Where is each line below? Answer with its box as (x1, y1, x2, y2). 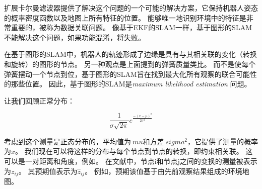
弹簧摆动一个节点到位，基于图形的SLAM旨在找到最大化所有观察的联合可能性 (4, 68, 257, 79)
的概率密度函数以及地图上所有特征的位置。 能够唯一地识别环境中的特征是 (4, 12, 246, 23)
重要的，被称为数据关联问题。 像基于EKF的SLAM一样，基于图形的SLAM (11, 22, 252, 33)
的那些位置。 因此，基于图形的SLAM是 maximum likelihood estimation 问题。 (4, 78, 251, 89)
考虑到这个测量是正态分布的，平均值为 (4, 136, 131, 146)
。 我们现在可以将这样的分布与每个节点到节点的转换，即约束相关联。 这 (15, 146, 253, 156)
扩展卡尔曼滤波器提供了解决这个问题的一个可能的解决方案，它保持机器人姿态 (4, 3, 258, 13)
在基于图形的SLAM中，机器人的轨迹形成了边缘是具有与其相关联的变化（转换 (4, 49, 257, 59)
